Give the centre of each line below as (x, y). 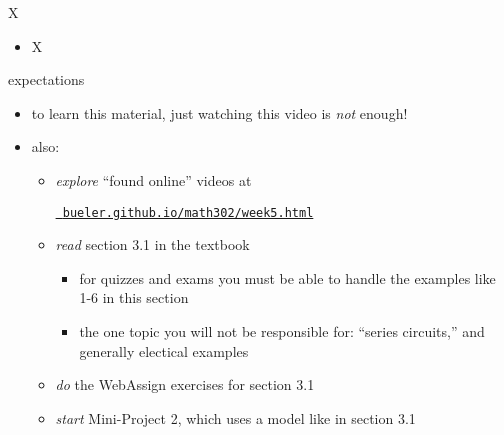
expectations (46, 79)
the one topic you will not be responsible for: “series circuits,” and (282, 331)
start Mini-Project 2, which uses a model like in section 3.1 (235, 417)
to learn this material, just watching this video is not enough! (219, 112)
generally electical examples (164, 350)
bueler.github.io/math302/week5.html (188, 212)
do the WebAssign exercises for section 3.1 (185, 384)
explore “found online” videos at (153, 179)
